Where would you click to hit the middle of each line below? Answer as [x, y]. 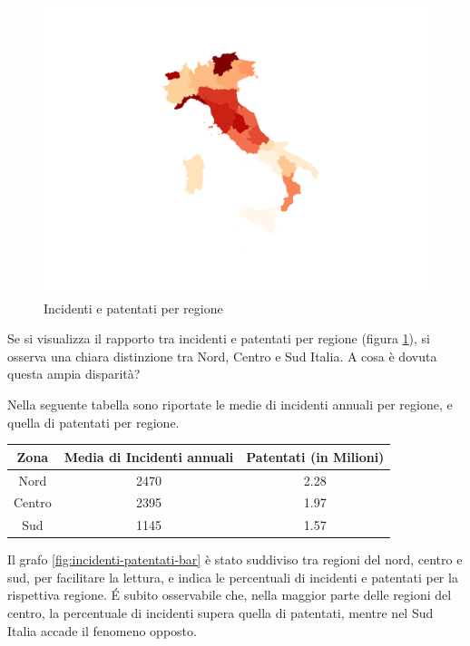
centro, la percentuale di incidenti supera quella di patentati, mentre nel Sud [220, 613]
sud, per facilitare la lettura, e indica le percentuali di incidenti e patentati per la [233, 577]
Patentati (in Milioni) [315, 456]
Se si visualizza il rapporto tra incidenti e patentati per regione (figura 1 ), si [219, 338]
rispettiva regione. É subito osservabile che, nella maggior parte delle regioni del [230, 595]
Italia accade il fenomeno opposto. [102, 630]
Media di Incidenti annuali [149, 456]
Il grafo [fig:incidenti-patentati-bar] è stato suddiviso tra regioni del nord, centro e [235, 559]
